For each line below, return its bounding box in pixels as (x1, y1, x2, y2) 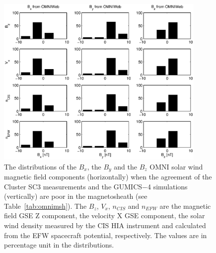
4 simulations (147, 181, 188, 191)
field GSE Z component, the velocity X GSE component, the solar (4, 210, 205, 221)
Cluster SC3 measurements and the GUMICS (4, 181, 143, 191)
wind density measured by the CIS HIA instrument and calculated (4, 220, 206, 231)
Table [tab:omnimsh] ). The (4, 200, 87, 211)
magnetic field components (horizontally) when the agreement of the (4, 171, 212, 182)
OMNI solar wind (149, 161, 203, 171)
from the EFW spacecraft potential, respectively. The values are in (4, 230, 207, 240)
